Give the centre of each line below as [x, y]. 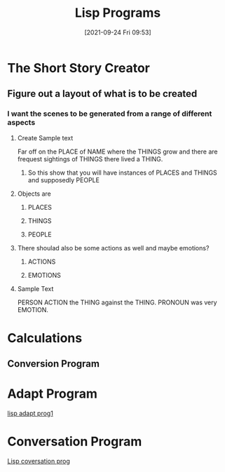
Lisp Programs [118, 13]
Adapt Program [53, 394]
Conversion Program [54, 364]
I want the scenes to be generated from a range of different [110, 114]
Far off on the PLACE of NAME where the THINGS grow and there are [117, 151]
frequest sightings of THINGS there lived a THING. [90, 159]
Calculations [45, 338]
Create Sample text [45, 137]
